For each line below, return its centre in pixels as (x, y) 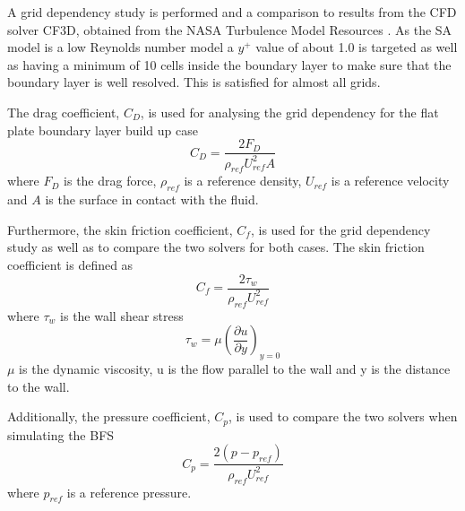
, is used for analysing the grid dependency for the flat (289, 112)
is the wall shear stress (122, 315)
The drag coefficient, (64, 112)
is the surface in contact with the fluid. (152, 199)
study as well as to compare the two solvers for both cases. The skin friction (216, 247)
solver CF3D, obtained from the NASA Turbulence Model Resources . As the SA (230, 29)
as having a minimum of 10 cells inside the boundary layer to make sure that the (229, 64)
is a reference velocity (390, 181)
